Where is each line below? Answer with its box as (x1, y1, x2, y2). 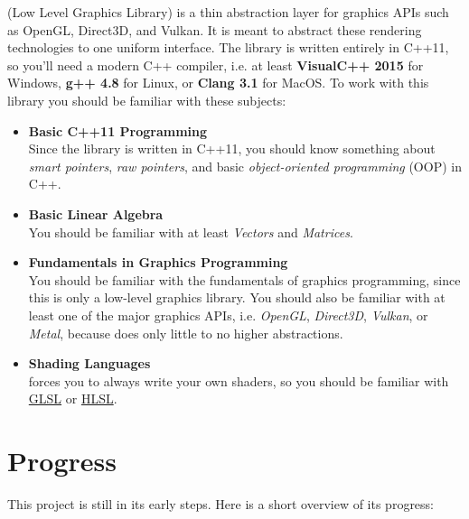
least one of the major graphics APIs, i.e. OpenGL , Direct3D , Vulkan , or (28, 305, 428, 324)
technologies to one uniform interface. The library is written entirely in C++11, (7, 38, 449, 57)
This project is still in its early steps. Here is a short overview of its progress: (7, 495, 435, 513)
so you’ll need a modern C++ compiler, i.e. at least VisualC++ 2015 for (7, 55, 424, 74)
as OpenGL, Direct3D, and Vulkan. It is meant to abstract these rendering (7, 20, 422, 39)
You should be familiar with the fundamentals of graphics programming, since (28, 270, 461, 289)
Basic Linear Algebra (28, 204, 164, 223)
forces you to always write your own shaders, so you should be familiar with (28, 371, 449, 390)
